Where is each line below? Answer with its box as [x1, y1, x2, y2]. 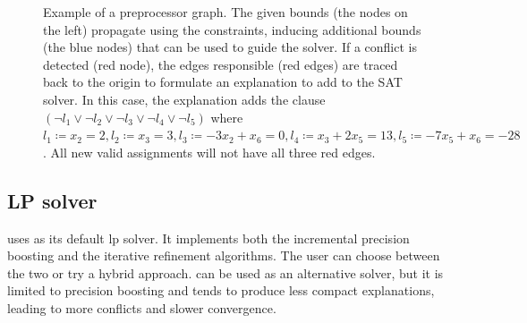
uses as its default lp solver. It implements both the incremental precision [7, 228, 410, 247]
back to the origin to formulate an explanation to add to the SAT [43, 72, 403, 91]
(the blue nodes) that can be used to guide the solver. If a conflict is [43, 38, 417, 56]
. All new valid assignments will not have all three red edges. [43, 142, 376, 161]
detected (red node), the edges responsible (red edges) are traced [43, 55, 398, 73]
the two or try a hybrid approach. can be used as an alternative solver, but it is [7, 263, 444, 282]
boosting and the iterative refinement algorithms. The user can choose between [7, 246, 440, 265]
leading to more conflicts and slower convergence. [7, 298, 276, 317]
